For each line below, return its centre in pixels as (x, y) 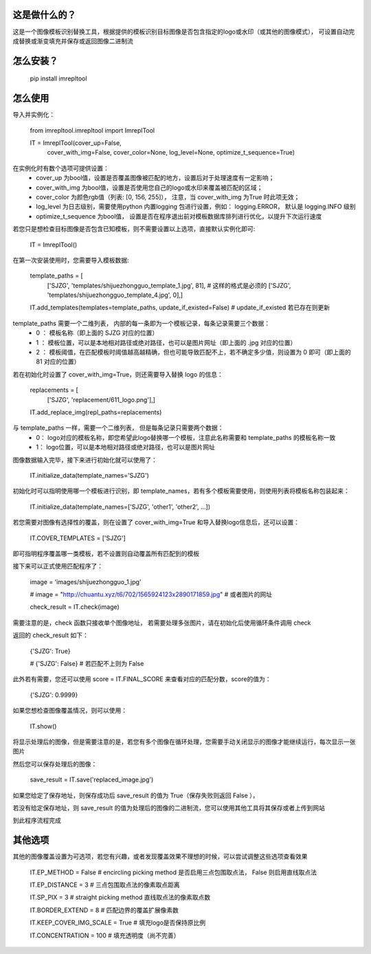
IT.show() (43, 726)
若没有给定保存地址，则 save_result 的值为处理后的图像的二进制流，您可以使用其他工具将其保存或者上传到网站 (169, 808)
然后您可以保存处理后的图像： (55, 764)
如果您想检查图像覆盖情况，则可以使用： (70, 711)
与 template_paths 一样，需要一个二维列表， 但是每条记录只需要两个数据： (118, 428)
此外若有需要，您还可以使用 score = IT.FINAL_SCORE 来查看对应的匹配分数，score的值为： (142, 679)
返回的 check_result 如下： (50, 635)
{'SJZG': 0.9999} (54, 695)
